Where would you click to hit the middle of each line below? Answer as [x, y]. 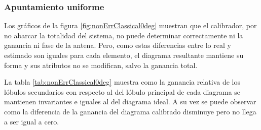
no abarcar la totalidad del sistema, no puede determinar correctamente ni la [124, 35]
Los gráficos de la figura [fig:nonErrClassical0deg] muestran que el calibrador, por [130, 25]
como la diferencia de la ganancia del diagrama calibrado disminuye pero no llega [130, 111]
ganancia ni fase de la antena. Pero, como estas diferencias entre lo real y [118, 45]
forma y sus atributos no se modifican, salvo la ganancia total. [101, 65]
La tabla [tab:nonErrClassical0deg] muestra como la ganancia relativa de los [122, 82]
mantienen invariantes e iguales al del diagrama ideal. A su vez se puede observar [130, 102]
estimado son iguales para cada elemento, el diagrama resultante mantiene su [124, 55]
